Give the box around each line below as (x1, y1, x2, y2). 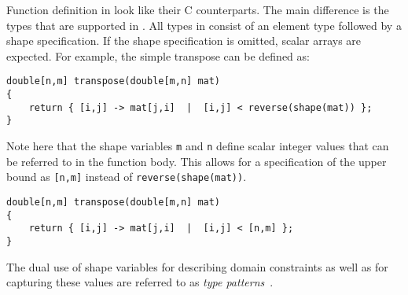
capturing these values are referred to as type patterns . (6, 274, 274, 290)
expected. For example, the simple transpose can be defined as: (6, 47, 310, 64)
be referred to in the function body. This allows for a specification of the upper (6, 153, 387, 169)
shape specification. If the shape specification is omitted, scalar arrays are (6, 32, 362, 49)
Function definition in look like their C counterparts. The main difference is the (6, 2, 389, 17)
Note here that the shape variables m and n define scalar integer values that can (6, 138, 389, 153)
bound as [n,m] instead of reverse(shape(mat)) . (6, 168, 247, 185)
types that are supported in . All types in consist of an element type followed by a (6, 17, 402, 33)
